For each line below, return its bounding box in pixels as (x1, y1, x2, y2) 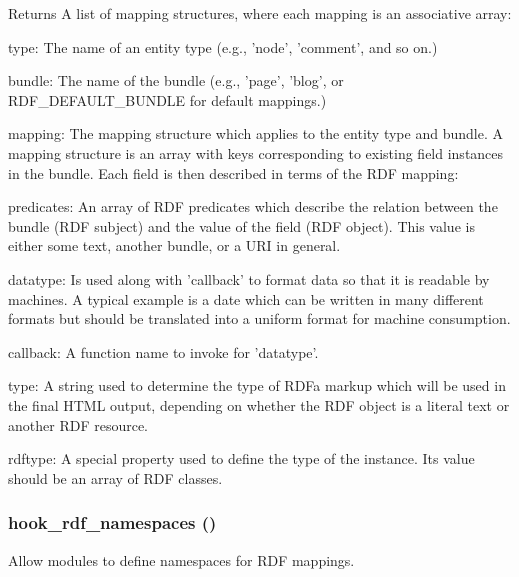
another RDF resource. (8, 414, 148, 435)
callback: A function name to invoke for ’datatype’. (8, 341, 319, 362)
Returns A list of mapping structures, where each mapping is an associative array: (8, 3, 512, 23)
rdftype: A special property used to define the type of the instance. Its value (8, 448, 475, 469)
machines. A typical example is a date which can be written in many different (8, 288, 484, 309)
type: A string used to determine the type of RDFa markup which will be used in (8, 375, 506, 396)
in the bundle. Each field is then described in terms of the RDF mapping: (8, 162, 459, 183)
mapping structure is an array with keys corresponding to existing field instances (8, 142, 504, 163)
